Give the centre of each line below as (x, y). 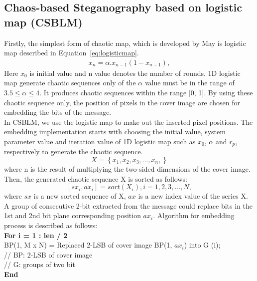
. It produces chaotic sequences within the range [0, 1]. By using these (146, 92)
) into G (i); (202, 245)
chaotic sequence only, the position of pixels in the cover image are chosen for (122, 102)
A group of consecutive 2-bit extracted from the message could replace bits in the (128, 205)
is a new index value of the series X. (193, 196)
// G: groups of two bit (40, 264)
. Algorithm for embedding (194, 215)
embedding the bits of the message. (58, 112)
